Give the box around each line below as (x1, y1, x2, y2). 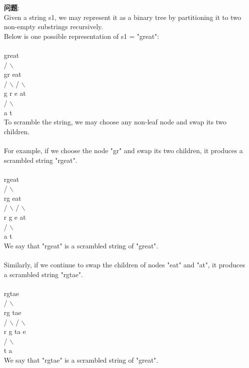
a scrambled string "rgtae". (4, 269, 83, 279)
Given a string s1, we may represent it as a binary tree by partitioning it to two (4, 12, 241, 22)
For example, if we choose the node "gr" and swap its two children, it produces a (4, 145, 243, 155)
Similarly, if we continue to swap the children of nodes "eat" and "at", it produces (4, 260, 245, 270)
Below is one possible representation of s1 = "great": (4, 31, 159, 41)
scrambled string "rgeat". (4, 155, 78, 165)
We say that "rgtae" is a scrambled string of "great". (4, 354, 158, 365)
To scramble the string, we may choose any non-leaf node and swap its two (4, 117, 227, 127)
